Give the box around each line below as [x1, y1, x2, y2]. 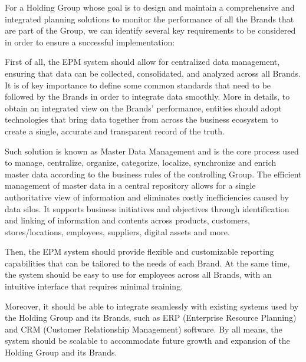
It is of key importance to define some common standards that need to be [5, 78, 271, 91]
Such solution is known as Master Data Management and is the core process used [5, 144, 299, 157]
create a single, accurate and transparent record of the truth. [5, 124, 225, 137]
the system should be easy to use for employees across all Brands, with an [5, 268, 272, 281]
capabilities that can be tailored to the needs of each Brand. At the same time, [5, 256, 290, 269]
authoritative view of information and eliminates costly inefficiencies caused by [5, 190, 289, 203]
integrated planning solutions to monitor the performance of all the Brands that [5, 12, 294, 25]
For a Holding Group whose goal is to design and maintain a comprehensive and [5, 1, 295, 13]
